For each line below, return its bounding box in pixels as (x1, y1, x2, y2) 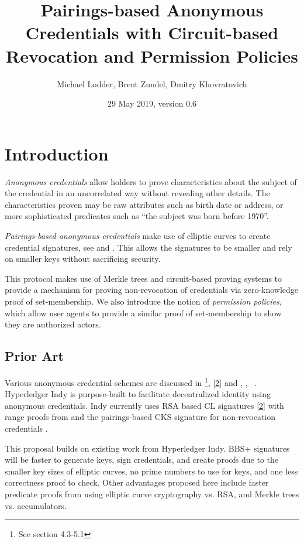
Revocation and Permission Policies (5, 43, 299, 67)
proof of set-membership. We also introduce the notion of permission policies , (5, 295, 282, 307)
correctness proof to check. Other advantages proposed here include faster (5, 476, 269, 489)
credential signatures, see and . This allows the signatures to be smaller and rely (5, 241, 292, 253)
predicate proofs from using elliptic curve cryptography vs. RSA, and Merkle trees (5, 487, 299, 500)
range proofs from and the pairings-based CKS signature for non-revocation (5, 411, 276, 423)
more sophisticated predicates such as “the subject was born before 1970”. (5, 210, 269, 222)
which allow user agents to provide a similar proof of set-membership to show (5, 306, 282, 319)
